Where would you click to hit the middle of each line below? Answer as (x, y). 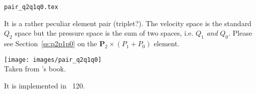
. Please (240, 33)
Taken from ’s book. (35, 69)
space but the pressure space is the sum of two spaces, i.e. (104, 33)
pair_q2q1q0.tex (31, 7)
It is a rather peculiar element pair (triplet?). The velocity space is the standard (128, 23)
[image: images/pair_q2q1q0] (53, 60)
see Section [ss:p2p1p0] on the (51, 43)
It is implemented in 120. (45, 85)
